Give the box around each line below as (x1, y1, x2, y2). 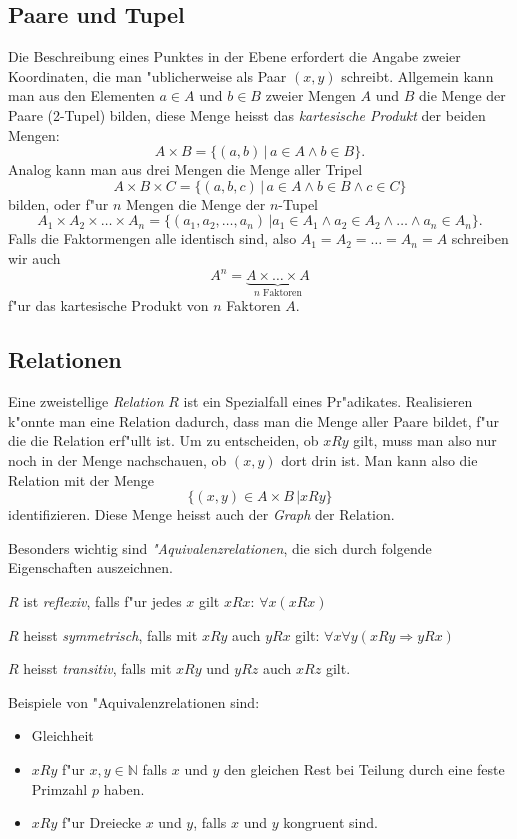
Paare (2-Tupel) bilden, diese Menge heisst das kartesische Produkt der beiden (8, 104, 486, 125)
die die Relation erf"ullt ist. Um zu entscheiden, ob (8, 430, 319, 451)
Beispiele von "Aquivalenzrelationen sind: (8, 691, 260, 712)
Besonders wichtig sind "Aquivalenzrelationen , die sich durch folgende (8, 537, 432, 558)
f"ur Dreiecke (61, 812, 141, 833)
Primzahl (31, 778, 88, 799)
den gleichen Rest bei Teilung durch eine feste (223, 759, 505, 779)
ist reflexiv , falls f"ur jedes (23, 591, 182, 612)
